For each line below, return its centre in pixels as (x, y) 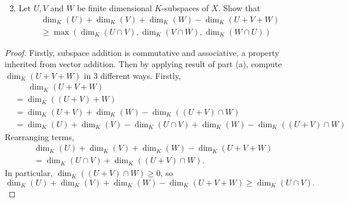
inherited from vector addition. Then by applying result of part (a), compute (143, 64)
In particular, (29, 173)
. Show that (239, 8)
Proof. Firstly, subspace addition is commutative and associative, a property (142, 52)
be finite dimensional (114, 8)
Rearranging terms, (39, 136)
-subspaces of (185, 8)
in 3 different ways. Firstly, (132, 75)
